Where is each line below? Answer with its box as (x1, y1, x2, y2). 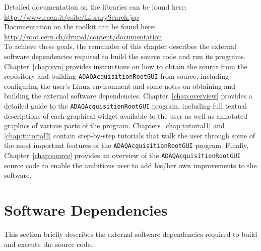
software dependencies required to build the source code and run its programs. (4, 51, 246, 61)
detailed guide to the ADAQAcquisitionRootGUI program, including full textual (4, 101, 247, 111)
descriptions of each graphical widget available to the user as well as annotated (4, 110, 248, 121)
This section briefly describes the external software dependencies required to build (4, 229, 257, 239)
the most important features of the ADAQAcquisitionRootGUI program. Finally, (4, 140, 249, 150)
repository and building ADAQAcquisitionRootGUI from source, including (4, 71, 229, 81)
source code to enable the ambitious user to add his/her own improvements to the (4, 160, 257, 170)
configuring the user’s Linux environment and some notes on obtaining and (4, 80, 236, 91)
